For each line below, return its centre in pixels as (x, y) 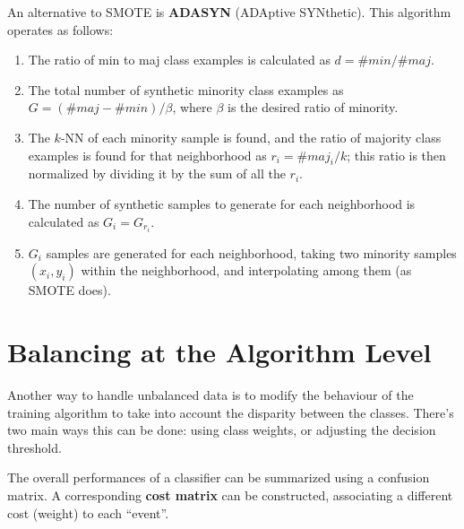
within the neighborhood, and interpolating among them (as (246, 270)
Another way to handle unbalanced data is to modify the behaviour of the (211, 394)
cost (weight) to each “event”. (88, 512)
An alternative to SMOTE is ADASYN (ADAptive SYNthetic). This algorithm (229, 12)
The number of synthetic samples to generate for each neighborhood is (222, 203)
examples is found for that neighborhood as (147, 155)
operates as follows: (60, 29)
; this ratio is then (396, 155)
